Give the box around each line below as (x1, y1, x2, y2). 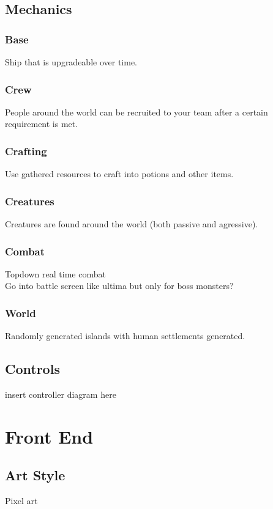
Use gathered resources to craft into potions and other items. (5, 167, 234, 180)
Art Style (5, 466, 65, 485)
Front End (5, 423, 94, 449)
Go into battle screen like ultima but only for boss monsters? (5, 279, 234, 292)
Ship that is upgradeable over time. (5, 56, 138, 68)
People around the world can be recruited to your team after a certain (5, 105, 268, 118)
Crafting (5, 143, 47, 158)
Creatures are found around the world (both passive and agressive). (5, 218, 258, 230)
